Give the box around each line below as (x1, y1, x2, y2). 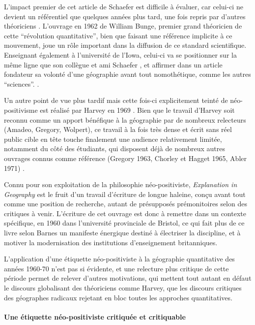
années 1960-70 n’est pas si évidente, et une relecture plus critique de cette (4, 263, 229, 273)
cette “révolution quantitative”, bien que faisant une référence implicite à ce (4, 30, 232, 40)
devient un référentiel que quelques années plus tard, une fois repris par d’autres (4, 11, 246, 21)
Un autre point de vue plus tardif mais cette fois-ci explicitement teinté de (4, 95, 228, 105)
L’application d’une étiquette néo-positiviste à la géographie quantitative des (4, 254, 235, 264)
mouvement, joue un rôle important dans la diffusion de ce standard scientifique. (4, 40, 247, 50)
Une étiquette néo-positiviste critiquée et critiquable (4, 311, 186, 322)
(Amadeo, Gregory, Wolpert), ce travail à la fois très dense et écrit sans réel (4, 124, 232, 134)
